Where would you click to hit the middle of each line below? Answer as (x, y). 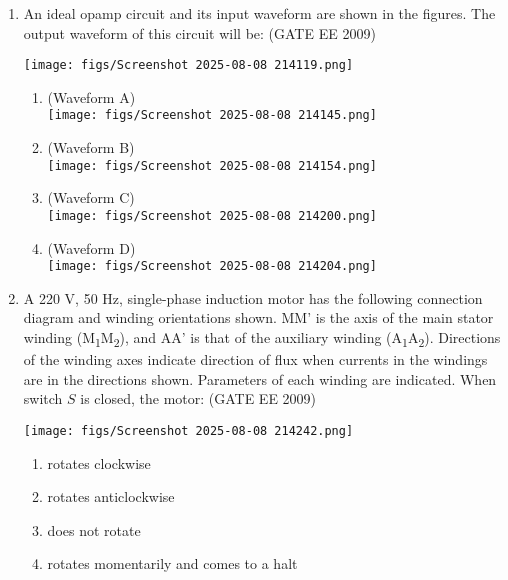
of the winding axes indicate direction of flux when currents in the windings (255, 359)
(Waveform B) (91, 147)
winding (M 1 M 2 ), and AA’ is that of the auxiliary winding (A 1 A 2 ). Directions (262, 338)
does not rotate (94, 529)
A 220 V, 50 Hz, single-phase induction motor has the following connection (253, 297)
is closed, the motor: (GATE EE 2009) (198, 398)
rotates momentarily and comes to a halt (172, 563)
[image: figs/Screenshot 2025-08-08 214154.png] (212, 165)
